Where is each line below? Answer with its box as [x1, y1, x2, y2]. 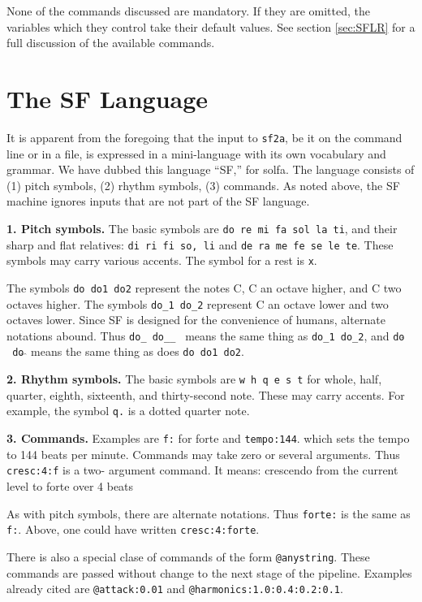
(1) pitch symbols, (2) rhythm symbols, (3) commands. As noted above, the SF [6, 176, 400, 193]
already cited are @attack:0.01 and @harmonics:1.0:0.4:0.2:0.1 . [6, 580, 343, 597]
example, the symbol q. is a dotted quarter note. [6, 402, 250, 419]
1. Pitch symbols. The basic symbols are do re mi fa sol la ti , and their [6, 219, 398, 236]
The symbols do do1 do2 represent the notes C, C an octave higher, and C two [6, 279, 402, 296]
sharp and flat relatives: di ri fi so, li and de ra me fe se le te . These [6, 236, 394, 253]
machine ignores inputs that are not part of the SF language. [6, 193, 310, 210]
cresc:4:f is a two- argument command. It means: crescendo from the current [6, 461, 398, 479]
